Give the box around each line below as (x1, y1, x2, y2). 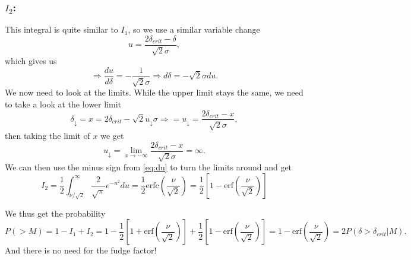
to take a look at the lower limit (5, 97, 122, 110)
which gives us (5, 55, 57, 67)
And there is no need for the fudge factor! (5, 244, 157, 256)
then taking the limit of (5, 129, 90, 141)
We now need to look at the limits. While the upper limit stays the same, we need (5, 86, 303, 99)
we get (100, 129, 124, 141)
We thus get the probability (5, 207, 106, 219)
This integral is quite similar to (5, 23, 118, 36)
